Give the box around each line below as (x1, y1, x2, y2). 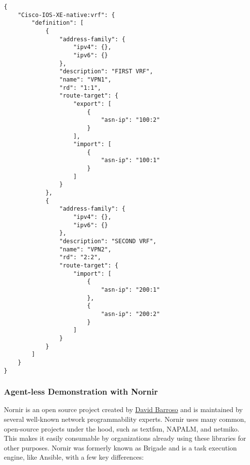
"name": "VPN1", (59, 76, 111, 83)
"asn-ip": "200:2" (101, 310, 160, 317)
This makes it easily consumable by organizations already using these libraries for (4, 433, 246, 443)
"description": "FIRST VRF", (59, 68, 153, 75)
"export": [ (73, 100, 111, 107)
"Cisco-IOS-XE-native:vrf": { (17, 11, 115, 18)
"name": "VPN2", (59, 246, 111, 253)
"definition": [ (31, 19, 84, 27)
